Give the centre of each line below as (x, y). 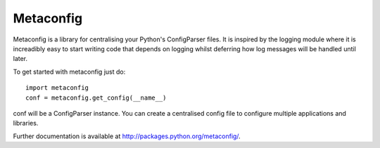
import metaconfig (57, 88)
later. (20, 59)
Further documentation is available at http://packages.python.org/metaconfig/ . (127, 136)
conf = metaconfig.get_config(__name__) (96, 97)
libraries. (26, 123)
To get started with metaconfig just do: (69, 72)
